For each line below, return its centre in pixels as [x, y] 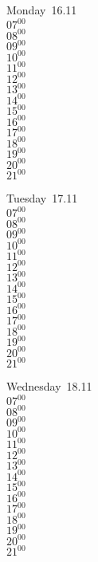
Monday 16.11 [42, 10]
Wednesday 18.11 [49, 386]
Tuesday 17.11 [42, 198]
